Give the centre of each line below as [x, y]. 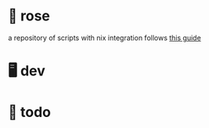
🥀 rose [29, 16]
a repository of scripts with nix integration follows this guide [104, 38]
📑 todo [29, 112]
